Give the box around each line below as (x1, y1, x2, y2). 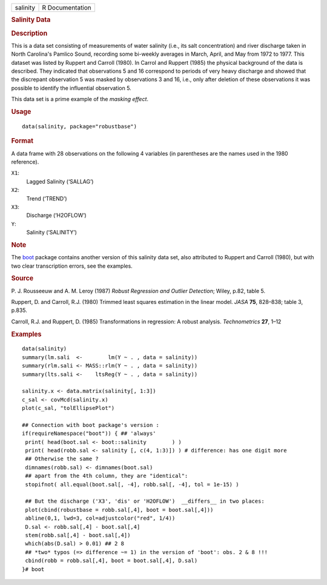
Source (11, 274, 34, 283)
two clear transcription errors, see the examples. (11, 262, 133, 269)
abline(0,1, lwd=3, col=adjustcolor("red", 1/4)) (25, 515, 176, 522)
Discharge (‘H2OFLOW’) (26, 212, 87, 219)
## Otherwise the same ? (25, 455, 99, 463)
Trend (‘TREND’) (26, 194, 67, 202)
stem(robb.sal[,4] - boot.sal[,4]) (25, 532, 131, 538)
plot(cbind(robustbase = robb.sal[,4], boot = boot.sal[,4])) (25, 506, 214, 513)
